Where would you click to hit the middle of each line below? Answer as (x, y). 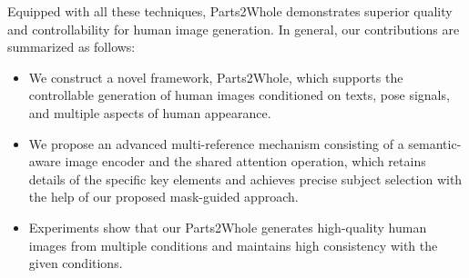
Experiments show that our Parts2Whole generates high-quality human (228, 227)
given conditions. (76, 263)
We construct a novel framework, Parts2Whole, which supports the (216, 77)
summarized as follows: (71, 47)
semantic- (435, 143)
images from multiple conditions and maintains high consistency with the (233, 245)
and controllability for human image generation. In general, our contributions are (234, 29)
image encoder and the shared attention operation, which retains (245, 161)
